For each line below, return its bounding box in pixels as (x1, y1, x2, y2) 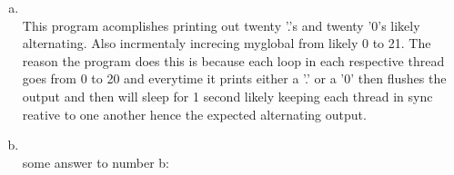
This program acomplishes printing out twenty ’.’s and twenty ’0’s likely (22, 15, 420, 34)
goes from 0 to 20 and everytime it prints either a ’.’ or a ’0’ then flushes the (22, 69, 447, 88)
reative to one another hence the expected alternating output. (22, 104, 367, 123)
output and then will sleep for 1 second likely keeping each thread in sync (22, 86, 433, 105)
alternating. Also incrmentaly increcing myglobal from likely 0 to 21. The (22, 34, 431, 53)
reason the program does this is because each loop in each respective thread (22, 51, 445, 70)
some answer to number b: (22, 152, 170, 171)
